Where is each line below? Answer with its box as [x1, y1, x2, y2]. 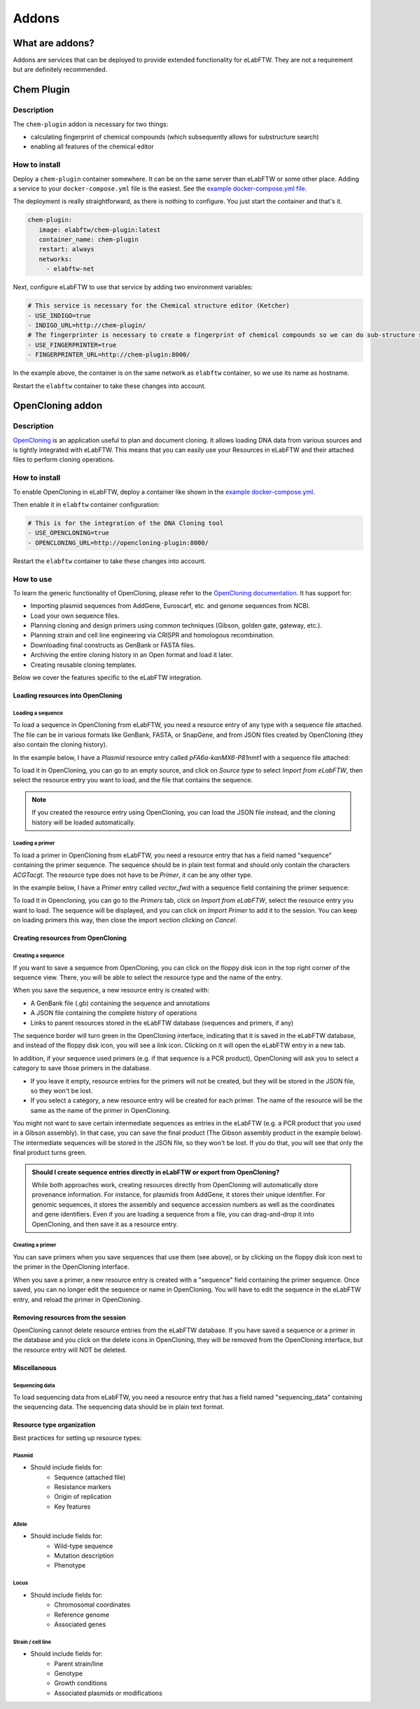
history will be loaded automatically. [31, 818, 136, 826]
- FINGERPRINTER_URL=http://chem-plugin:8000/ [27, 351, 190, 359]
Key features [54, 1502, 91, 1511]
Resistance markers [54, 1483, 111, 1491]
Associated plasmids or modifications [54, 1689, 162, 1697]
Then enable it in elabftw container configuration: [13, 501, 160, 509]
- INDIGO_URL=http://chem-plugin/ [27, 321, 146, 329]
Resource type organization [13, 1420, 96, 1429]
